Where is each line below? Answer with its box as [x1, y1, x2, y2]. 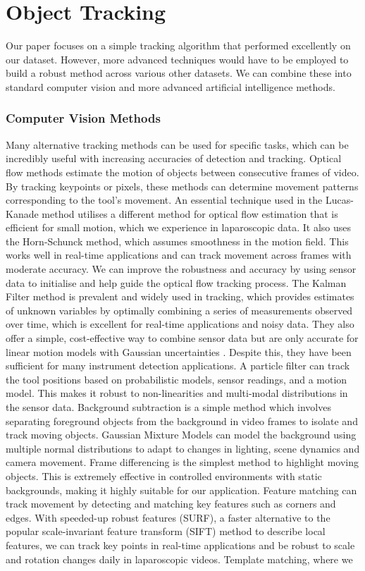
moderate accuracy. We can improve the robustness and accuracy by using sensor [6, 262, 357, 276]
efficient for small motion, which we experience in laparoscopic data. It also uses [6, 220, 352, 235]
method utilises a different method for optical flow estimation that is [42, 206, 338, 221]
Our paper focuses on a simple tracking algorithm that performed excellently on [6, 38, 351, 53]
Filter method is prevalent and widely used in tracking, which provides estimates [6, 289, 354, 304]
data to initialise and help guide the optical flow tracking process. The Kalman [6, 275, 347, 290]
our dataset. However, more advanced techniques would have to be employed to [6, 51, 349, 66]
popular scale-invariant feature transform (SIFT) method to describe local [6, 524, 326, 539]
